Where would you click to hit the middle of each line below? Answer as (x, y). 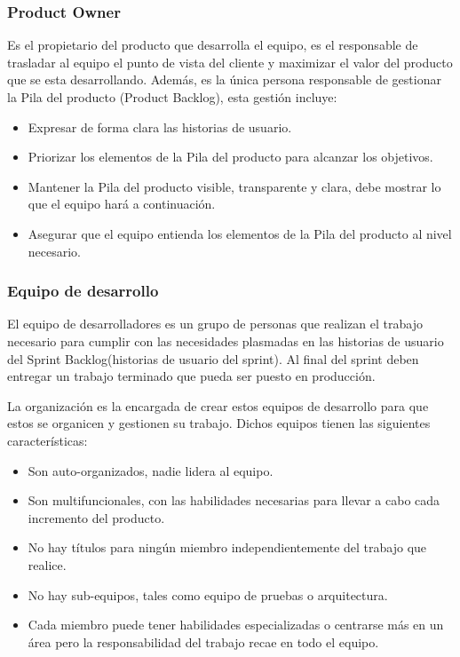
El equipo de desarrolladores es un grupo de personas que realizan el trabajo (215, 324)
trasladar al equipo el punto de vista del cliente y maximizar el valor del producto (230, 62)
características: (48, 440)
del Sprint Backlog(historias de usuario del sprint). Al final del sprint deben (213, 358)
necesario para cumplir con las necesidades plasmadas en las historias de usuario (226, 340)
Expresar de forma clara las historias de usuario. (160, 127)
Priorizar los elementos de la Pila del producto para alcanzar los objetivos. (230, 157)
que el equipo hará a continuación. (122, 204)
